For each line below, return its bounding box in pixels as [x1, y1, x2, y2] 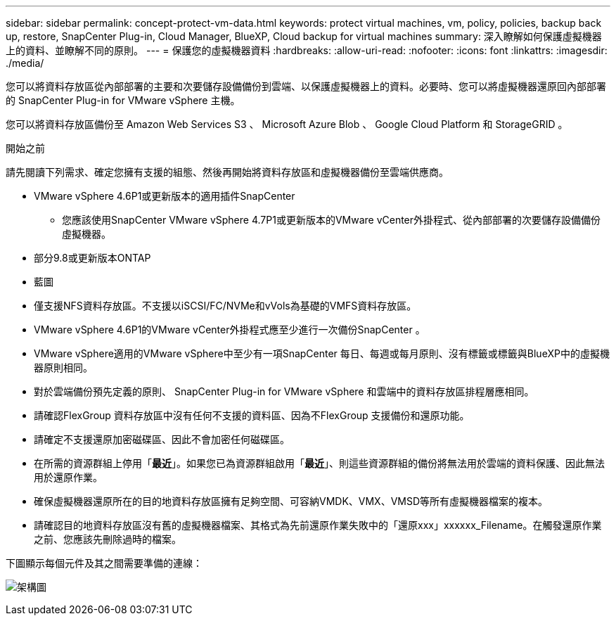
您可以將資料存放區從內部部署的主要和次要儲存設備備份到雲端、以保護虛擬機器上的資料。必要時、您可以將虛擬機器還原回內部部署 [6, 80, 606, 92]
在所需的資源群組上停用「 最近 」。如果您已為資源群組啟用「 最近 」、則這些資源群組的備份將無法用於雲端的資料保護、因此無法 [34, 457, 605, 469]
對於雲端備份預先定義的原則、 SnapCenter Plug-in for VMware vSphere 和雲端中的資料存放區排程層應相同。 [34, 385, 534, 397]
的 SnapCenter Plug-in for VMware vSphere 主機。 [6, 94, 240, 106]
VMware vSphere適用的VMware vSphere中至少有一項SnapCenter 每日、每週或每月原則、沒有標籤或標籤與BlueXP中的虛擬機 [34, 347, 610, 359]
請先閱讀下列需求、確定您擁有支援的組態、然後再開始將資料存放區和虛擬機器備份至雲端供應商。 [6, 166, 449, 178]
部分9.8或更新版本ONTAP [34, 252, 151, 264]
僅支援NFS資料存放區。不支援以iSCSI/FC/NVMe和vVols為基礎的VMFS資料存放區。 [34, 300, 417, 312]
